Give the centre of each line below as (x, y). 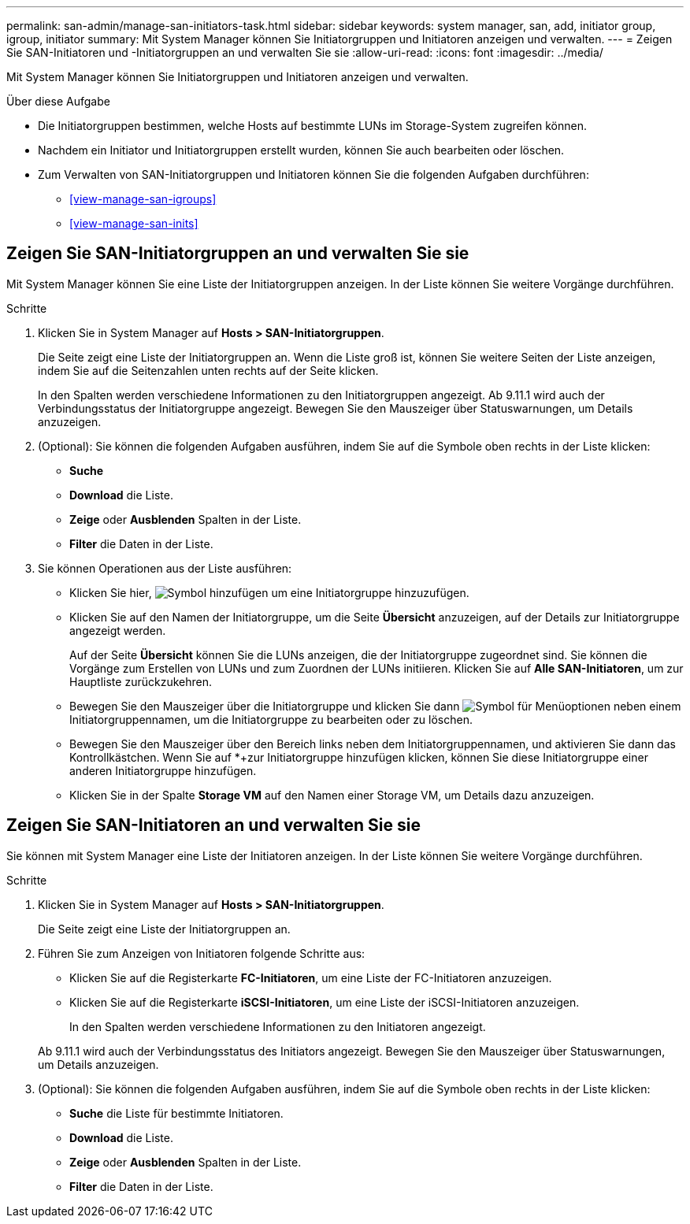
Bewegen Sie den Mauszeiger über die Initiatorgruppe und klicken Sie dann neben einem (375, 706)
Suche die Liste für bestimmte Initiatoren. (176, 1113)
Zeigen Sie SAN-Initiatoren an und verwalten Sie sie (213, 825)
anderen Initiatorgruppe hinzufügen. (163, 770)
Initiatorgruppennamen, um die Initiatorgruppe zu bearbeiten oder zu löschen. (271, 719)
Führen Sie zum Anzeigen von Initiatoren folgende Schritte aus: (202, 953)
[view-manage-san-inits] (134, 223)
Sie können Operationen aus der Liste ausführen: (165, 568)
